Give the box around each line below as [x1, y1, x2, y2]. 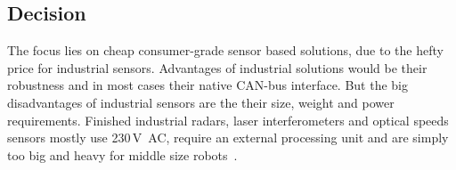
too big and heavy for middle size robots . [7, 145, 238, 164]
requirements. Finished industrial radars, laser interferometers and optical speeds [7, 110, 449, 129]
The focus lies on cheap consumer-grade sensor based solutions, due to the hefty [7, 41, 444, 60]
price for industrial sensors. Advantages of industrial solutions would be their [7, 58, 427, 77]
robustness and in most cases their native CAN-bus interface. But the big [7, 76, 408, 94]
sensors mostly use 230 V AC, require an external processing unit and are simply [7, 128, 449, 147]
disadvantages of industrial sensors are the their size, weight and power [7, 93, 395, 111]
